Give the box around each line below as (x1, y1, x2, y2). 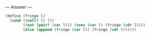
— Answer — (5, 4, 32, 10)
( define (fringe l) (5, 14, 46, 18)
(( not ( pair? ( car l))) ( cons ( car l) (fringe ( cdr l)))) (23, 22, 146, 27)
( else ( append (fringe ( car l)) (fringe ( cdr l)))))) (23, 27, 137, 32)
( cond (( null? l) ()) (9, 18, 55, 23)
